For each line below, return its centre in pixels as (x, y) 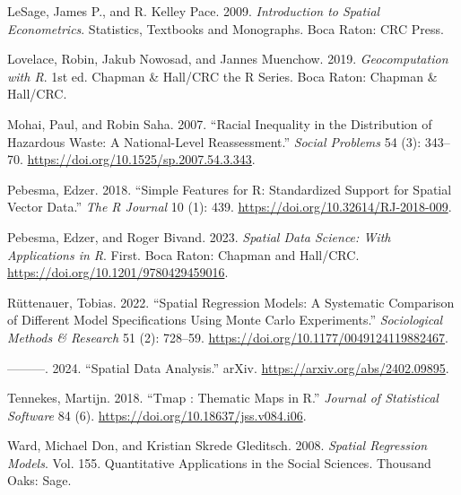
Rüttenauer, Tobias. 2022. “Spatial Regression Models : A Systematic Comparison (231, 302)
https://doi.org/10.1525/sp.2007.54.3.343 (139, 159)
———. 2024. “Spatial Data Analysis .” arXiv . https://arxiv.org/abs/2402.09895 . (228, 367)
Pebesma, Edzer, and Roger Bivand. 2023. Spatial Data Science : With (199, 236)
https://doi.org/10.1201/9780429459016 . (118, 272)
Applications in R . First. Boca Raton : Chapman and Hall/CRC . (183, 254)
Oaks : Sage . (39, 480)
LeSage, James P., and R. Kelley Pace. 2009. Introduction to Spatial (194, 11)
